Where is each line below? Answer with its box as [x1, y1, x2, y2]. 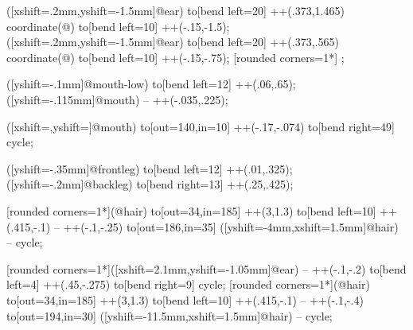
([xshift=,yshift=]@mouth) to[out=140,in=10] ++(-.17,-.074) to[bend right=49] [6, 118, 395, 134]
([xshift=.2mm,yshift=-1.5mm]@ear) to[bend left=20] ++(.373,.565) [6, 33, 339, 50]
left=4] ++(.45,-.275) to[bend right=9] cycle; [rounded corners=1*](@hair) [6, 276, 370, 293]
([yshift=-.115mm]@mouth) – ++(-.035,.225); [6, 91, 228, 107]
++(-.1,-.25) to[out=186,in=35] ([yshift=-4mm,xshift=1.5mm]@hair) [63, 218, 399, 235]
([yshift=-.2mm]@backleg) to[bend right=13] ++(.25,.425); [6, 176, 294, 192]
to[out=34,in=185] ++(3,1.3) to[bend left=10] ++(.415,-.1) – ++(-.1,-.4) [6, 291, 364, 308]
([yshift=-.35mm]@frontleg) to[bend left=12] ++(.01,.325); [6, 160, 293, 177]
